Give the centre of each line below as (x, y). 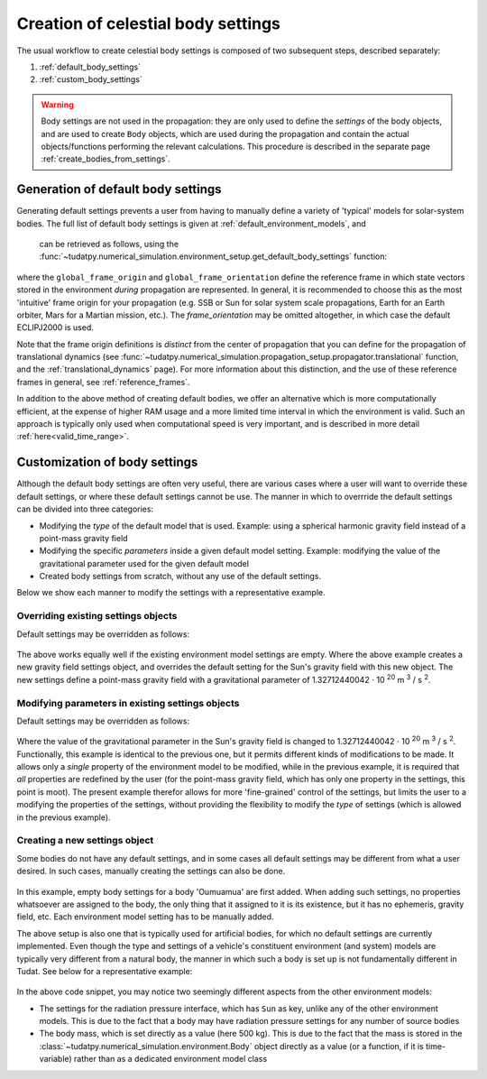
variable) (55, 1059)
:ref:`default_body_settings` (90, 67)
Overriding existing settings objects (97, 616)
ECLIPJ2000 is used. (55, 327)
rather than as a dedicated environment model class (170, 1059)
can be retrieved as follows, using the (109, 244)
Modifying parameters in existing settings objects (128, 703)
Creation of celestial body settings (149, 23)
